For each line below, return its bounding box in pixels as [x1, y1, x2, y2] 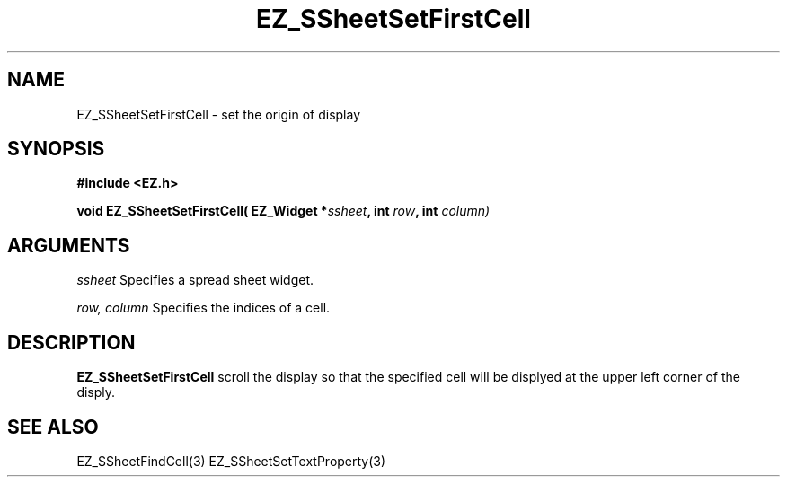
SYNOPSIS [7, 137, 105, 161]
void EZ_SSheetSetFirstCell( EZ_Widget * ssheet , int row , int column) [76, 203, 491, 219]
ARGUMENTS [7, 233, 130, 257]
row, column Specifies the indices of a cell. [76, 300, 331, 316]
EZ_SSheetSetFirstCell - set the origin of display [76, 106, 361, 122]
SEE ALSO [7, 415, 99, 438]
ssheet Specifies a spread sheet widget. [76, 272, 314, 288]
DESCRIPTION [7, 330, 136, 354]
